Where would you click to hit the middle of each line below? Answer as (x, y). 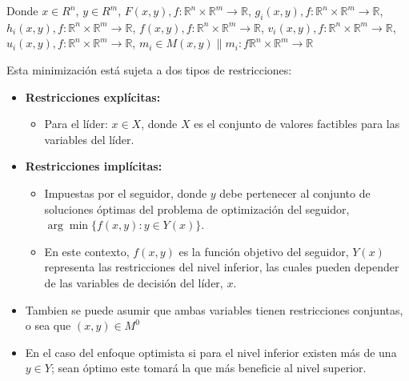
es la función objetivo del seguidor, (264, 251)
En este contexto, (87, 251)
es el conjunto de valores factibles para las (297, 124)
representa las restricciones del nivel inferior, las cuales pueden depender (222, 267)
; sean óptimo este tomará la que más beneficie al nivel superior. (209, 368)
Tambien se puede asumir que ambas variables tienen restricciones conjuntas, (214, 309)
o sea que (48, 325)
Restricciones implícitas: (94, 166)
